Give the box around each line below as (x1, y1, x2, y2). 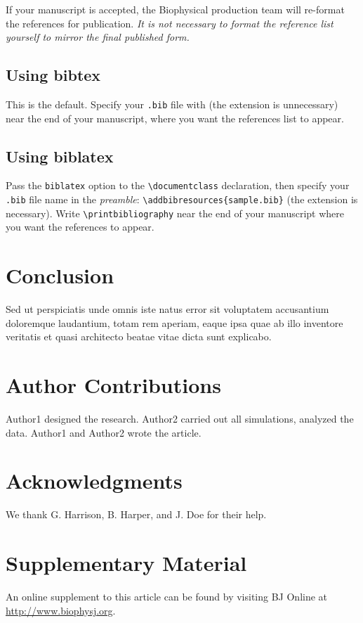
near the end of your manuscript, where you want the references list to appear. (6, 110, 344, 125)
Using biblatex (6, 145, 114, 167)
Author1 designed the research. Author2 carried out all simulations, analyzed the (6, 411, 354, 426)
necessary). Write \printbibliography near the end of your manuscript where (6, 205, 345, 220)
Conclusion (6, 261, 114, 290)
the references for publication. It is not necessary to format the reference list (6, 15, 334, 30)
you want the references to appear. (6, 219, 154, 234)
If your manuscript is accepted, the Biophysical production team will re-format (6, 2, 345, 16)
